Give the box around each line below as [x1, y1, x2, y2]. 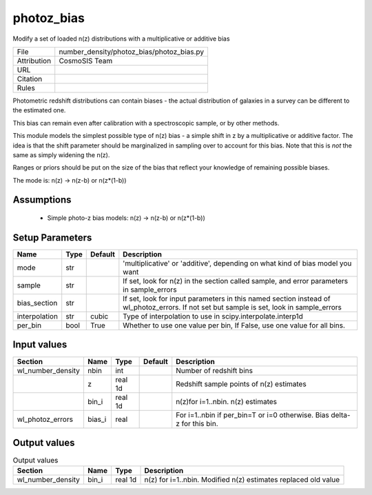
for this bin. [181, 418, 218, 428]
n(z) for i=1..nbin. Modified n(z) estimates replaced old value [144, 475, 340, 485]
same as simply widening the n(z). [12, 150, 110, 159]
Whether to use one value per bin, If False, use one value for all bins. [123, 321, 346, 330]
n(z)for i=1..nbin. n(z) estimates [176, 396, 277, 406]
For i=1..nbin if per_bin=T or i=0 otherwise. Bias [176, 410, 330, 420]
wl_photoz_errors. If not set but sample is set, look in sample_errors [123, 302, 342, 312]
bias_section [17, 298, 58, 307]
